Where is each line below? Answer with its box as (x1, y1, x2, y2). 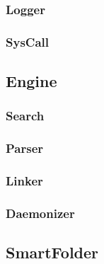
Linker (6, 172, 43, 190)
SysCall (6, 33, 49, 50)
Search (6, 107, 45, 125)
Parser (6, 139, 44, 157)
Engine (6, 70, 57, 92)
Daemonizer (6, 204, 75, 222)
